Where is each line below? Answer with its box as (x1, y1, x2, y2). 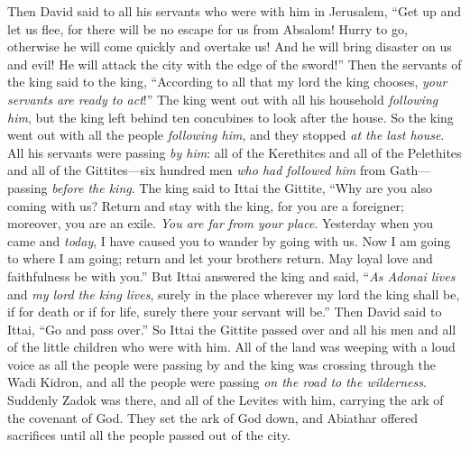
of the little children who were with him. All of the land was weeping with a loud (7, 337, 456, 356)
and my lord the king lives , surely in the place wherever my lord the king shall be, (7, 284, 460, 303)
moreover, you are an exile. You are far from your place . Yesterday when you (7, 214, 433, 233)
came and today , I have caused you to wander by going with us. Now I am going (7, 231, 451, 250)
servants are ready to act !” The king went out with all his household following (7, 89, 438, 108)
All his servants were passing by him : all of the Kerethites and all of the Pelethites (7, 142, 462, 161)
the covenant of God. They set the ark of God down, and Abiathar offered (7, 408, 419, 427)
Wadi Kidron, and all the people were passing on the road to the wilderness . (7, 372, 427, 391)
